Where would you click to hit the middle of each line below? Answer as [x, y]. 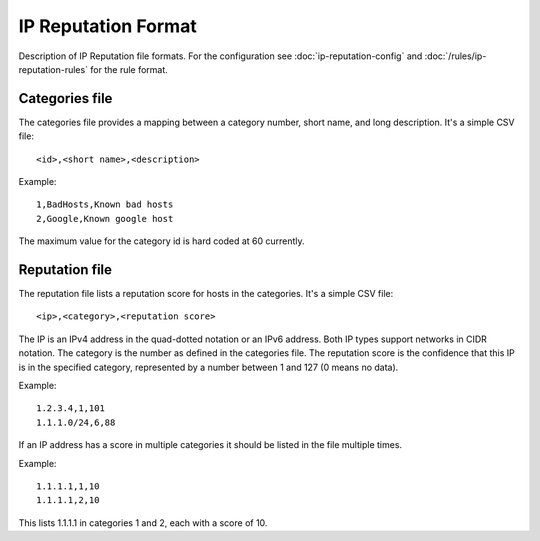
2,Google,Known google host [105, 218]
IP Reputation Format [107, 26]
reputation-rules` [53, 69]
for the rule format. [129, 69]
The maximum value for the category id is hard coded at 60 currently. [161, 241]
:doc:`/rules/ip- [455, 56]
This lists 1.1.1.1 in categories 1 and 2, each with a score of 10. [143, 522]
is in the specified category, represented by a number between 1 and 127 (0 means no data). [208, 367]
